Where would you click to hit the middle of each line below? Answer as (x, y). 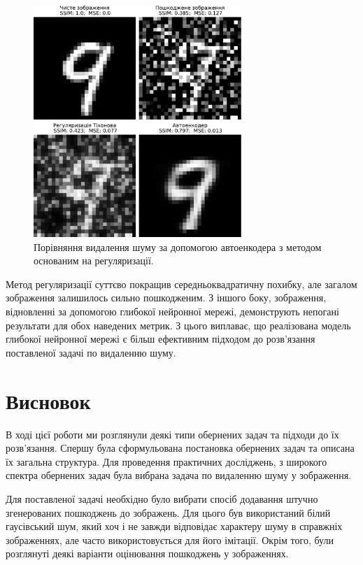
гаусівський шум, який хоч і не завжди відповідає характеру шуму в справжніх (174, 526)
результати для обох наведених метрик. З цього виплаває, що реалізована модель (178, 325)
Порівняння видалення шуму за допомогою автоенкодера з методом (178, 246)
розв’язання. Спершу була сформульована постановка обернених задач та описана (180, 448)
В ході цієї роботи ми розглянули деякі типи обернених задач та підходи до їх (172, 434)
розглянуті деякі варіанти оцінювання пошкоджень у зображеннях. (147, 553)
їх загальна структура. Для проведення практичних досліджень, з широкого (166, 461)
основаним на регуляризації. (94, 260)
